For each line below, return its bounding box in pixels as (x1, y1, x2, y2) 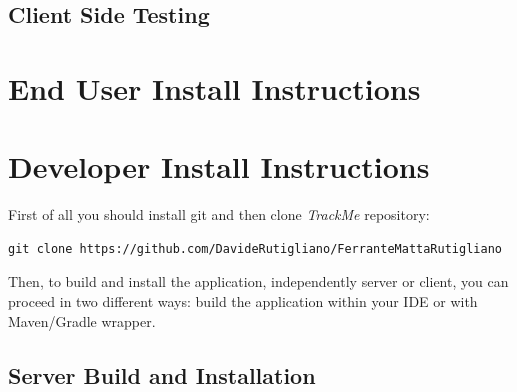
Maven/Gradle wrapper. (8, 310, 156, 331)
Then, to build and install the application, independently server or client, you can (8, 271, 509, 292)
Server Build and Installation (8, 359, 316, 390)
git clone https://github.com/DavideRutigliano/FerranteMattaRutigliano (8, 241, 502, 256)
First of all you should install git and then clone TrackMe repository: (8, 204, 430, 225)
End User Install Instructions (8, 67, 421, 108)
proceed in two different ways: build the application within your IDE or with (8, 291, 478, 312)
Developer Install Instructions (8, 146, 430, 187)
